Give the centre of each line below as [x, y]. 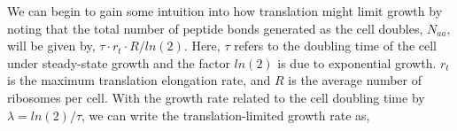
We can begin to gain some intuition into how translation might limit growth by [225, 11]
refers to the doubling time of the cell [335, 46]
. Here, [202, 46]
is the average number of [355, 80]
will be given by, [51, 46]
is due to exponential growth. [357, 62]
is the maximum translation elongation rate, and [139, 80]
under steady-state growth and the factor [119, 62]
